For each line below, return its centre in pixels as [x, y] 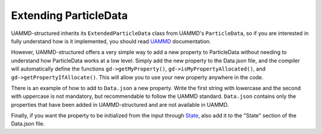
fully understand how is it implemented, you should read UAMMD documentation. [111, 41]
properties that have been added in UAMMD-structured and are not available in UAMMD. [120, 104]
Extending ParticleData [69, 15]
